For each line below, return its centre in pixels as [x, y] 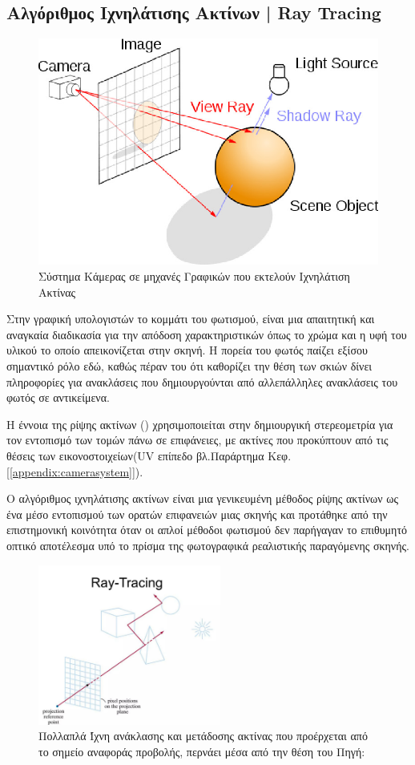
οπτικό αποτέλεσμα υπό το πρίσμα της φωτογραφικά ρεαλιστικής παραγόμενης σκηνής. [208, 545]
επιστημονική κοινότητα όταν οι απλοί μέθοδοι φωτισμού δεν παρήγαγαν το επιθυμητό [207, 530]
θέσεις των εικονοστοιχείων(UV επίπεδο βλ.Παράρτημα [135, 456]
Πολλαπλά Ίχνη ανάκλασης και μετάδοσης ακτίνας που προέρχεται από [203, 736]
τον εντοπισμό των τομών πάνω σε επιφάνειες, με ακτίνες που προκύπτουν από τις [197, 440]
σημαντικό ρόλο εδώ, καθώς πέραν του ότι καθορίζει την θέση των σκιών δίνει [189, 366]
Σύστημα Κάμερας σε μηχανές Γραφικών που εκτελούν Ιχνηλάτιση [194, 276]
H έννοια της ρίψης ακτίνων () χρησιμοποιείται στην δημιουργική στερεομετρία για [200, 424]
